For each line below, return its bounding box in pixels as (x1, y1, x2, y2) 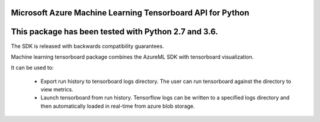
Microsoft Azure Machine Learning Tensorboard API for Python (11, 8, 249, 18)
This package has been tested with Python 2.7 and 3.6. (11, 27, 219, 37)
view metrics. (40, 86, 73, 93)
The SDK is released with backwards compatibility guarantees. (11, 42, 164, 50)
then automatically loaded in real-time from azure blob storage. (40, 102, 195, 110)
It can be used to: (11, 64, 54, 71)
